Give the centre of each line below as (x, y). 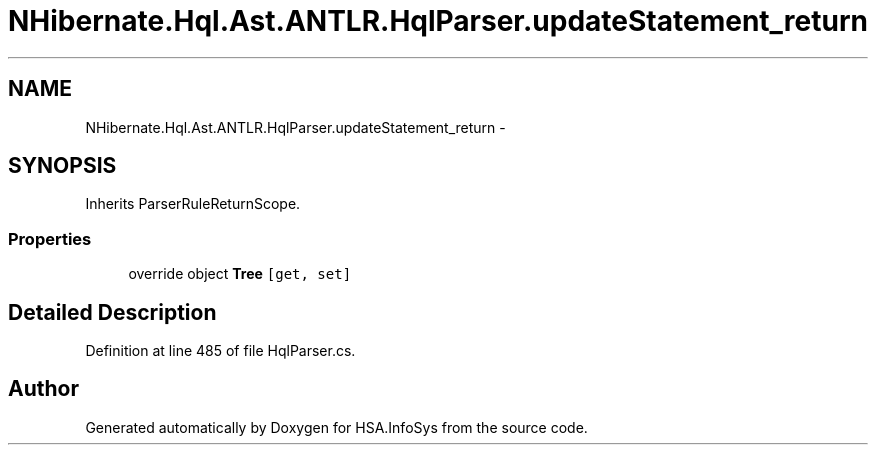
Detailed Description (112, 312)
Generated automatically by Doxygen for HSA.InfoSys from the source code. (336, 427)
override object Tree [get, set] (240, 274)
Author (43, 389)
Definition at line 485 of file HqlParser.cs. (220, 351)
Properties (50, 238)
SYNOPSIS (62, 166)
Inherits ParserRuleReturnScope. (193, 204)
